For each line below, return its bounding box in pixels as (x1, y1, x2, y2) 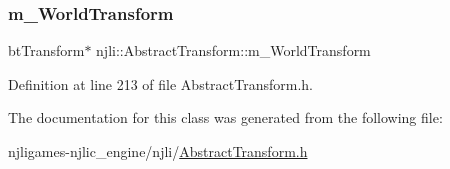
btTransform (8, 40, 85, 61)
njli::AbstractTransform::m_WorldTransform (96, 40, 371, 61)
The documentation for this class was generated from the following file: (8, 107, 443, 128)
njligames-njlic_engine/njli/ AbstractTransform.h (8, 141, 308, 161)
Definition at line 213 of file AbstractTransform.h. (8, 73, 314, 94)
